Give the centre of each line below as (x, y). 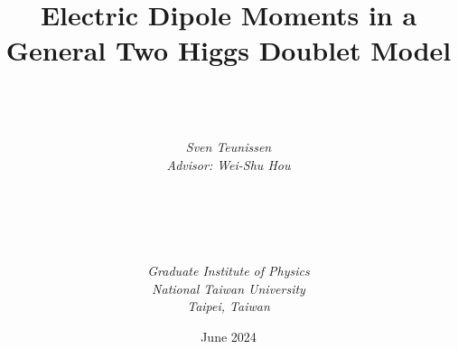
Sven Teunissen (229, 147)
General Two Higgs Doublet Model (229, 50)
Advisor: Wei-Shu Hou (229, 164)
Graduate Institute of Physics (229, 271)
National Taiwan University (229, 288)
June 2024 (229, 337)
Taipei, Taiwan (229, 306)
